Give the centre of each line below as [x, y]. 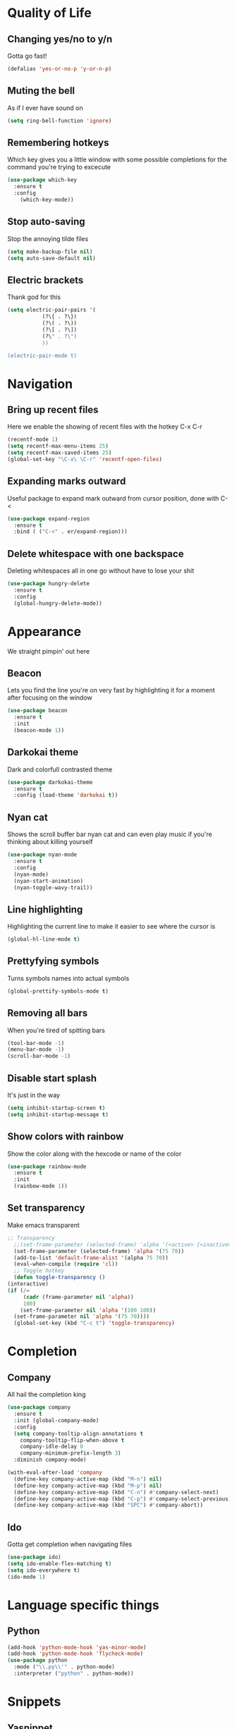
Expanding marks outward [67, 481]
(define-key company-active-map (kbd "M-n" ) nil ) [88, 1479]
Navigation [40, 384]
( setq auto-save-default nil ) [52, 258]
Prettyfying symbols [53, 961]
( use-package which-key [42, 180]
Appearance [44, 631]
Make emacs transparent [43, 1225]
